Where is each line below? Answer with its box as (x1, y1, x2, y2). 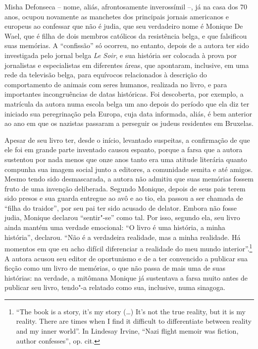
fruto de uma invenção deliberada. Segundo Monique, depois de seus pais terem (4, 183, 246, 193)
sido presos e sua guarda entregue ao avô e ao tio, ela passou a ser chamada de (4, 193, 243, 203)
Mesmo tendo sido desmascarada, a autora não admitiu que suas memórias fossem (4, 174, 254, 184)
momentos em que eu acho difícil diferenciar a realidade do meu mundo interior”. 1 (4, 242, 253, 253)
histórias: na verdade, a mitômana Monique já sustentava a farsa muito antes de (4, 272, 248, 283)
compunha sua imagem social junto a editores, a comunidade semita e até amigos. (4, 164, 253, 174)
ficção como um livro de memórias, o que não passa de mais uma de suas (4, 263, 226, 273)
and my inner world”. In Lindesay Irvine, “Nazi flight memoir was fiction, (16, 326, 239, 336)
